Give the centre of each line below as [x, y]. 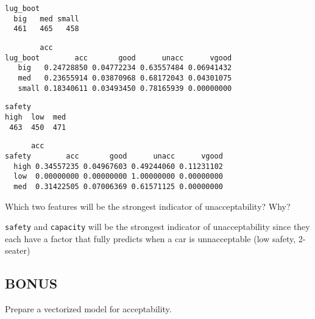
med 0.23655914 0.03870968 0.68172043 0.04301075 [125, 78]
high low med [36, 117]
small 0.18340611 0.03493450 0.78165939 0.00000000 [125, 88]
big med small [46, 19]
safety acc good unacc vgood [114, 156]
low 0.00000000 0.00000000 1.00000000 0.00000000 [118, 177]
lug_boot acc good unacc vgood [119, 58]
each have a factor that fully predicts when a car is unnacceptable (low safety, [150, 238]
